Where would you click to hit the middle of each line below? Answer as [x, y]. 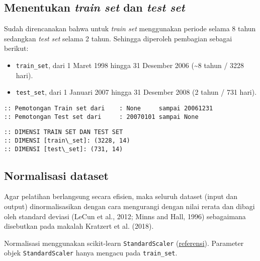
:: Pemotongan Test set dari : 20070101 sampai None [101, 117]
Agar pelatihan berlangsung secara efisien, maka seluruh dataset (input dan [121, 196]
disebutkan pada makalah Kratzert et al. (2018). [79, 226]
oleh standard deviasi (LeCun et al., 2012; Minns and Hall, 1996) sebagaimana [125, 216]
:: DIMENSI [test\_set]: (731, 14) [64, 149]
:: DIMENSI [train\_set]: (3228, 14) [67, 140]
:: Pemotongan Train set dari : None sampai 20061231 [109, 108]
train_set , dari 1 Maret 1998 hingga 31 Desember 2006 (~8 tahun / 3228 [130, 65]
